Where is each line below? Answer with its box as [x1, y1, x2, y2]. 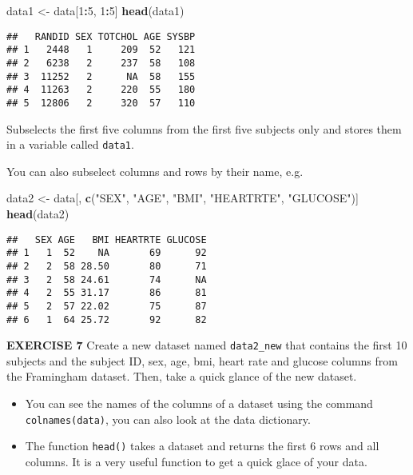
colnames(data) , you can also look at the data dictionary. [25, 410, 311, 427]
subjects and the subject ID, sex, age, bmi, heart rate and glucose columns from [6, 352, 398, 369]
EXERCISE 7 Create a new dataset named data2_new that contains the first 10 [6, 337, 407, 353]
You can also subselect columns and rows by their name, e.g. [6, 162, 304, 179]
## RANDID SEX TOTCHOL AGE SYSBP [6, 30, 196, 42]
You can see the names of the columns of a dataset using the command [25, 395, 373, 411]
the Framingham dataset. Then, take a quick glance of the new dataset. [6, 368, 357, 385]
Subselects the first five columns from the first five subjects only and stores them [6, 120, 402, 137]
